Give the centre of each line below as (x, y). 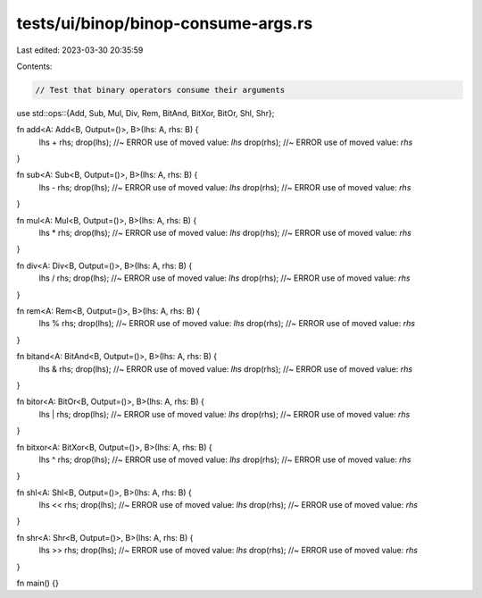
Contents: (34, 66)
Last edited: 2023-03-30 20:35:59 (80, 50)
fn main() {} (38, 583)
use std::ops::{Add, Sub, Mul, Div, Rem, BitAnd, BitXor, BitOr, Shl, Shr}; (145, 113)
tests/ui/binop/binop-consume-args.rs (165, 23)
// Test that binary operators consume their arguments (160, 90)
